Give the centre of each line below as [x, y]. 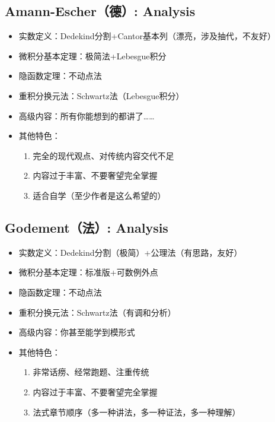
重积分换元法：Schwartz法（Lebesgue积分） [101, 95]
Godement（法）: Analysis [87, 227]
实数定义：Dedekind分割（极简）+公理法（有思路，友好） [130, 252]
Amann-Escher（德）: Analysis [100, 11]
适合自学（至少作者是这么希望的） [99, 195]
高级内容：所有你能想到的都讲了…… [87, 115]
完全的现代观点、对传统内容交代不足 [103, 155]
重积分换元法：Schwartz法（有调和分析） [97, 312]
